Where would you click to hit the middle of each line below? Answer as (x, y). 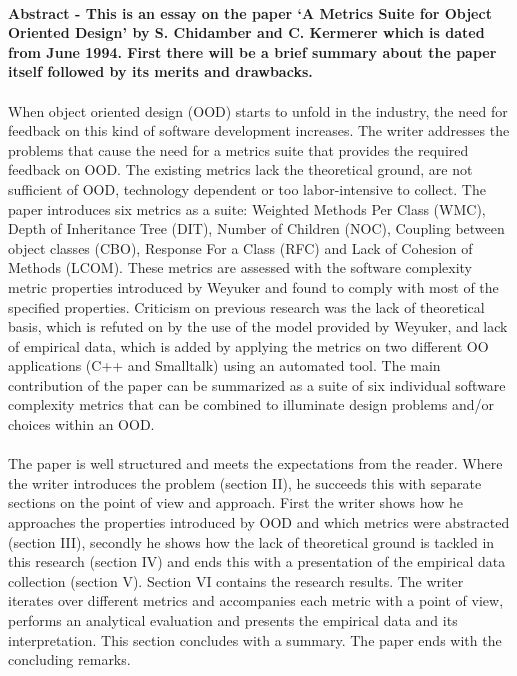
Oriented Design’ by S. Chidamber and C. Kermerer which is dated (246, 32)
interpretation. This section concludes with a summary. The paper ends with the (255, 639)
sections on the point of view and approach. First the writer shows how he (235, 502)
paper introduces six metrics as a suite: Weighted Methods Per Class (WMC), (247, 208)
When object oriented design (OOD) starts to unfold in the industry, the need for (258, 110)
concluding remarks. (69, 659)
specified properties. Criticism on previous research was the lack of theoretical (246, 306)
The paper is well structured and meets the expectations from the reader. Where (255, 463)
